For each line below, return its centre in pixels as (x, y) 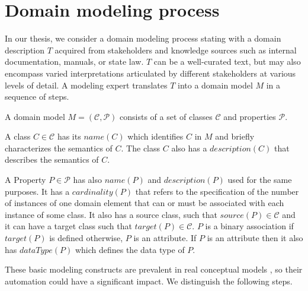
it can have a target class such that (68, 226)
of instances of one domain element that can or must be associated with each (145, 203)
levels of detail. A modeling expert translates (86, 85)
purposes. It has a (37, 191)
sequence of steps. (37, 97)
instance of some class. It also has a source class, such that (111, 214)
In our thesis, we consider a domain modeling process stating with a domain (143, 38)
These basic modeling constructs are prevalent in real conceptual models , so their (154, 269)
